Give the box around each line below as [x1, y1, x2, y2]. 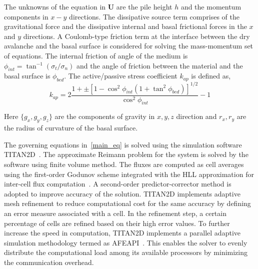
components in [4, 11, 48, 21]
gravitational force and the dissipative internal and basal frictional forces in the [4, 21, 247, 31]
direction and [176, 111, 217, 121]
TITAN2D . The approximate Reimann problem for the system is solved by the [4, 149, 248, 159]
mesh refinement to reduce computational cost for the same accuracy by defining [4, 198, 251, 208]
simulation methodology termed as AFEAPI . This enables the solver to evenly [4, 237, 247, 247]
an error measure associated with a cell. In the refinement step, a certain [4, 208, 226, 218]
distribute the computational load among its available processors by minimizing [4, 247, 248, 257]
